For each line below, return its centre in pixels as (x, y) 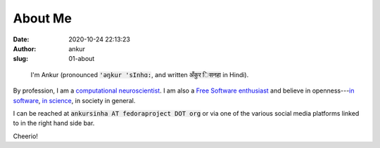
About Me (42, 18)
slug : (20, 59)
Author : (25, 48)
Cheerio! (26, 136)
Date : (21, 39)
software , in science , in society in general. (74, 100)
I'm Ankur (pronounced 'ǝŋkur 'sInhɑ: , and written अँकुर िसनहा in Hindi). (140, 74)
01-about (82, 59)
